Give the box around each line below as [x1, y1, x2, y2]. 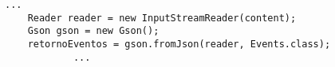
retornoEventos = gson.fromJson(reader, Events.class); [27, 38, 331, 50]
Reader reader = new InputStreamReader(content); [27, 12, 297, 24]
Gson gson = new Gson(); [27, 25, 160, 37]
